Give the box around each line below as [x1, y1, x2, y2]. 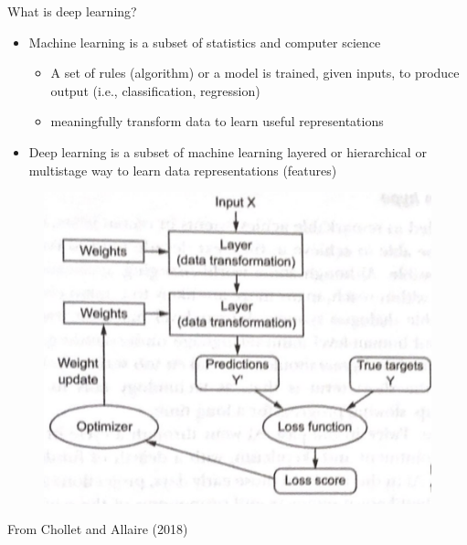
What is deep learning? [7, 2, 137, 20]
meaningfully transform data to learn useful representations [50, 112, 384, 131]
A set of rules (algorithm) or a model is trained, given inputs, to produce [50, 63, 460, 82]
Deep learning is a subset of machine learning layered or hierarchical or [28, 142, 427, 161]
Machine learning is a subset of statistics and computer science [28, 32, 381, 51]
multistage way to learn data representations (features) [28, 160, 337, 179]
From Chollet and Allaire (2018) [7, 519, 188, 539]
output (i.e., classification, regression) [50, 80, 260, 100]
